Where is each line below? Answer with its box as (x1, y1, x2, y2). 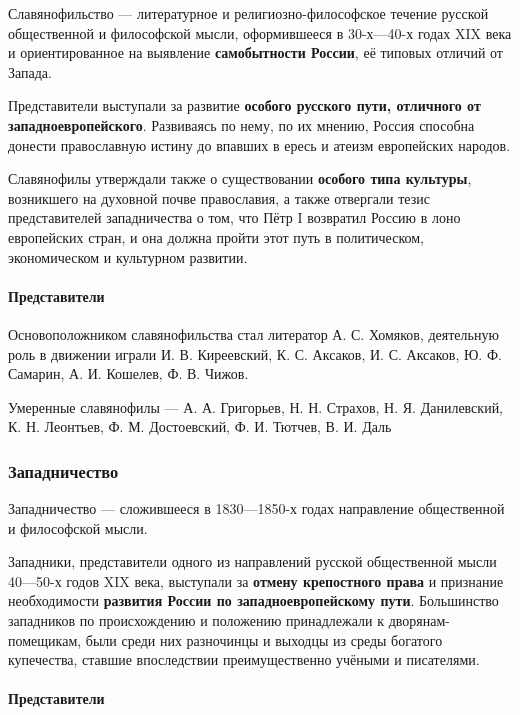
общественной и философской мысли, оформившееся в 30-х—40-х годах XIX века (8, 22, 512, 43)
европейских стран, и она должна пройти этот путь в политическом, (8, 226, 424, 247)
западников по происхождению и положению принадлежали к (8, 610, 385, 631)
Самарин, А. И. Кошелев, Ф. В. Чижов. (8, 363, 249, 384)
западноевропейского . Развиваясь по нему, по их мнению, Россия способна (8, 114, 475, 135)
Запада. (8, 61, 52, 82)
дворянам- (388, 610, 450, 631)
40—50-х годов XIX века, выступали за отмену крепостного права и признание (8, 570, 504, 591)
